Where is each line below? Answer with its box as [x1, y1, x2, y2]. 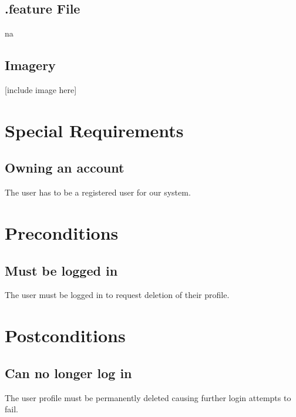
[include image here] [5, 84, 77, 95]
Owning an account [5, 158, 125, 177]
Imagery [5, 56, 56, 74]
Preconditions [5, 220, 119, 244]
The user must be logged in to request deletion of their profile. [5, 289, 230, 301]
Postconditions [5, 323, 126, 347]
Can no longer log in [5, 363, 132, 382]
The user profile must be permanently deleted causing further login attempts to [5, 391, 291, 403]
